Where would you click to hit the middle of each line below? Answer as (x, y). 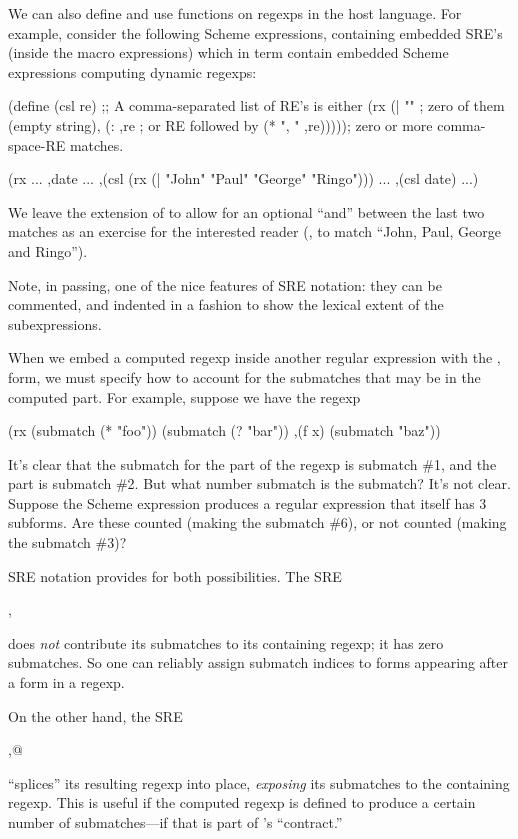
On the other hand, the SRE (95, 715)
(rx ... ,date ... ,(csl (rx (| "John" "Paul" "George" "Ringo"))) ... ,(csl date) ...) (243, 178)
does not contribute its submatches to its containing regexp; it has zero (226, 642)
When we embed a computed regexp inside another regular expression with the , (254, 357)
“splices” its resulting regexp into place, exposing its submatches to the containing (259, 782)
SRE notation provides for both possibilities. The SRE (175, 575)
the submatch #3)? (67, 542)
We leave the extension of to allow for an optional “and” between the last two (246, 211)
